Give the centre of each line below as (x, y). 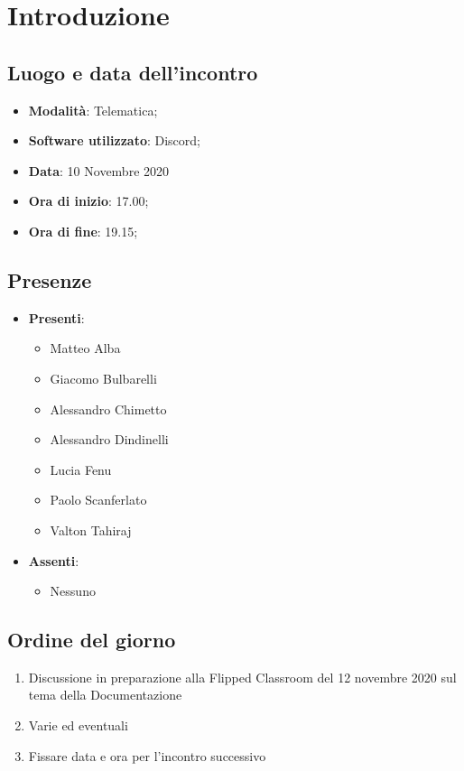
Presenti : (56, 317)
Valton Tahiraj (91, 529)
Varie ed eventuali (78, 725)
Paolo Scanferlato (98, 500)
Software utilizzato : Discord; (114, 140)
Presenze (50, 279)
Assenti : (54, 560)
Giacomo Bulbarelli (103, 378)
